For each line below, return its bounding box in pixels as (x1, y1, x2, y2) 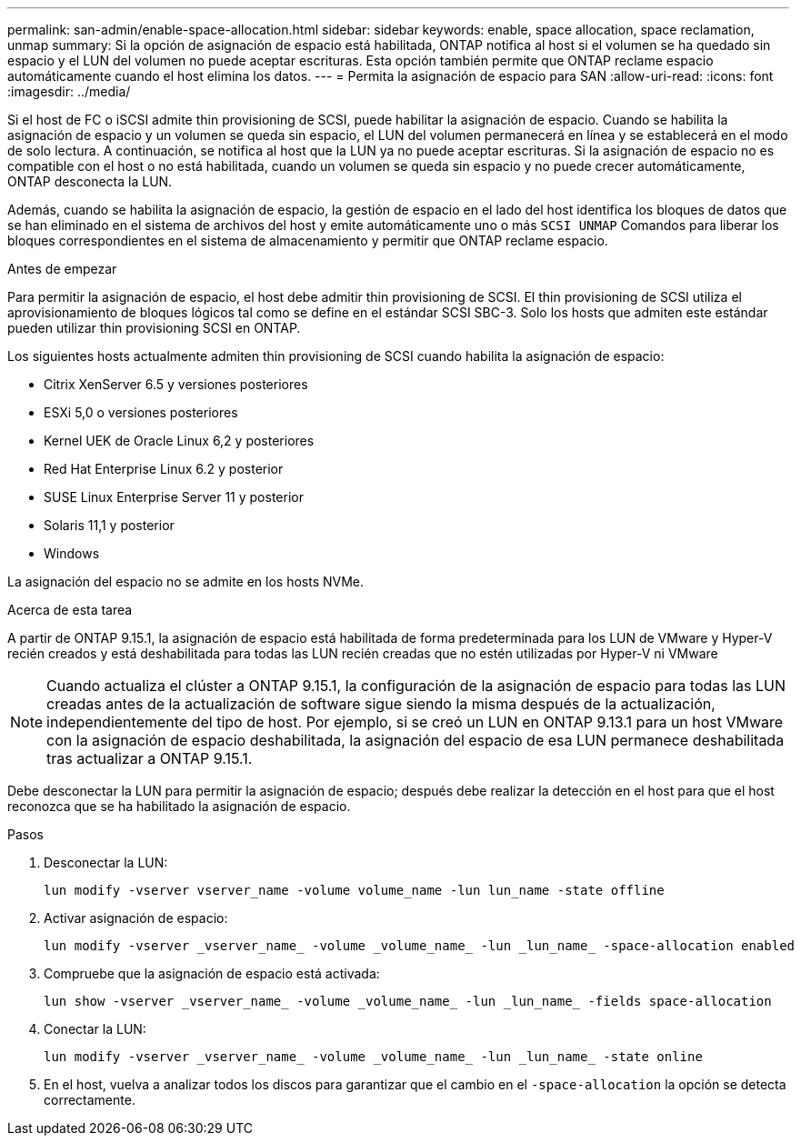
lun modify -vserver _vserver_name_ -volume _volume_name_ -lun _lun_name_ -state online (44, 1049, 703, 1064)
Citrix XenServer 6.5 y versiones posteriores (44, 376, 308, 392)
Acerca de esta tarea (7, 602, 133, 617)
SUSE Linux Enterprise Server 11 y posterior (44, 489, 304, 505)
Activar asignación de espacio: (44, 910, 228, 926)
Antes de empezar (7, 261, 117, 276)
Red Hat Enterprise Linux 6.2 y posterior (44, 461, 284, 476)
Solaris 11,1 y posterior (44, 517, 175, 533)
